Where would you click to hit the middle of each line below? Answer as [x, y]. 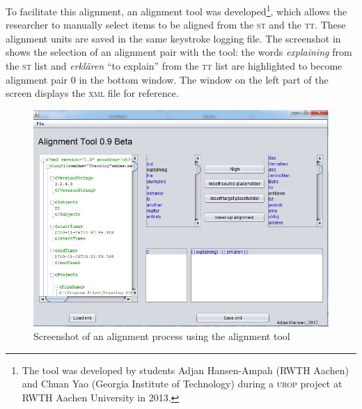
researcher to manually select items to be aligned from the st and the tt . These [176, 25]
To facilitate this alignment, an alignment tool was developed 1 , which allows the [176, 10]
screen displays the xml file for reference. [92, 93]
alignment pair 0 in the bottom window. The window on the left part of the [167, 79]
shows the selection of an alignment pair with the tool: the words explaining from [179, 52]
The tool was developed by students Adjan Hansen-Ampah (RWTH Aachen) [185, 370]
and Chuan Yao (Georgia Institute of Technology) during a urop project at [182, 384]
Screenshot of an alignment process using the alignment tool [162, 336]
